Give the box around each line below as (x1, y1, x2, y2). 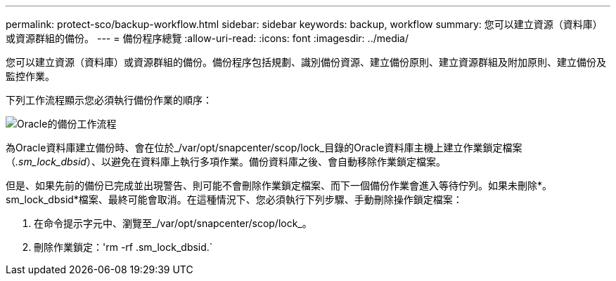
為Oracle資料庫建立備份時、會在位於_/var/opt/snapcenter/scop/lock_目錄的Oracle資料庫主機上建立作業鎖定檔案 (6, 142, 522, 153)
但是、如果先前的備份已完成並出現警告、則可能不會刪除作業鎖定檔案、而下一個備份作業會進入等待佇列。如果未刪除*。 (6, 179, 553, 191)
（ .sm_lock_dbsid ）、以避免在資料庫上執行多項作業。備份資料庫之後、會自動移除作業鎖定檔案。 (6, 156, 446, 167)
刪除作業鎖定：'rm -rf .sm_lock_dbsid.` (34, 241, 213, 253)
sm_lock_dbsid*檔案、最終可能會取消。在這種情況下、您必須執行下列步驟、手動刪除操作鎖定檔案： (6, 193, 463, 205)
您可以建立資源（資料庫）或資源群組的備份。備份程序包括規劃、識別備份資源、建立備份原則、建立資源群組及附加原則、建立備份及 (6, 56, 606, 68)
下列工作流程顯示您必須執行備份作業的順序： (6, 94, 212, 106)
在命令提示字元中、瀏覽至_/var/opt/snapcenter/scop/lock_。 (34, 217, 312, 229)
